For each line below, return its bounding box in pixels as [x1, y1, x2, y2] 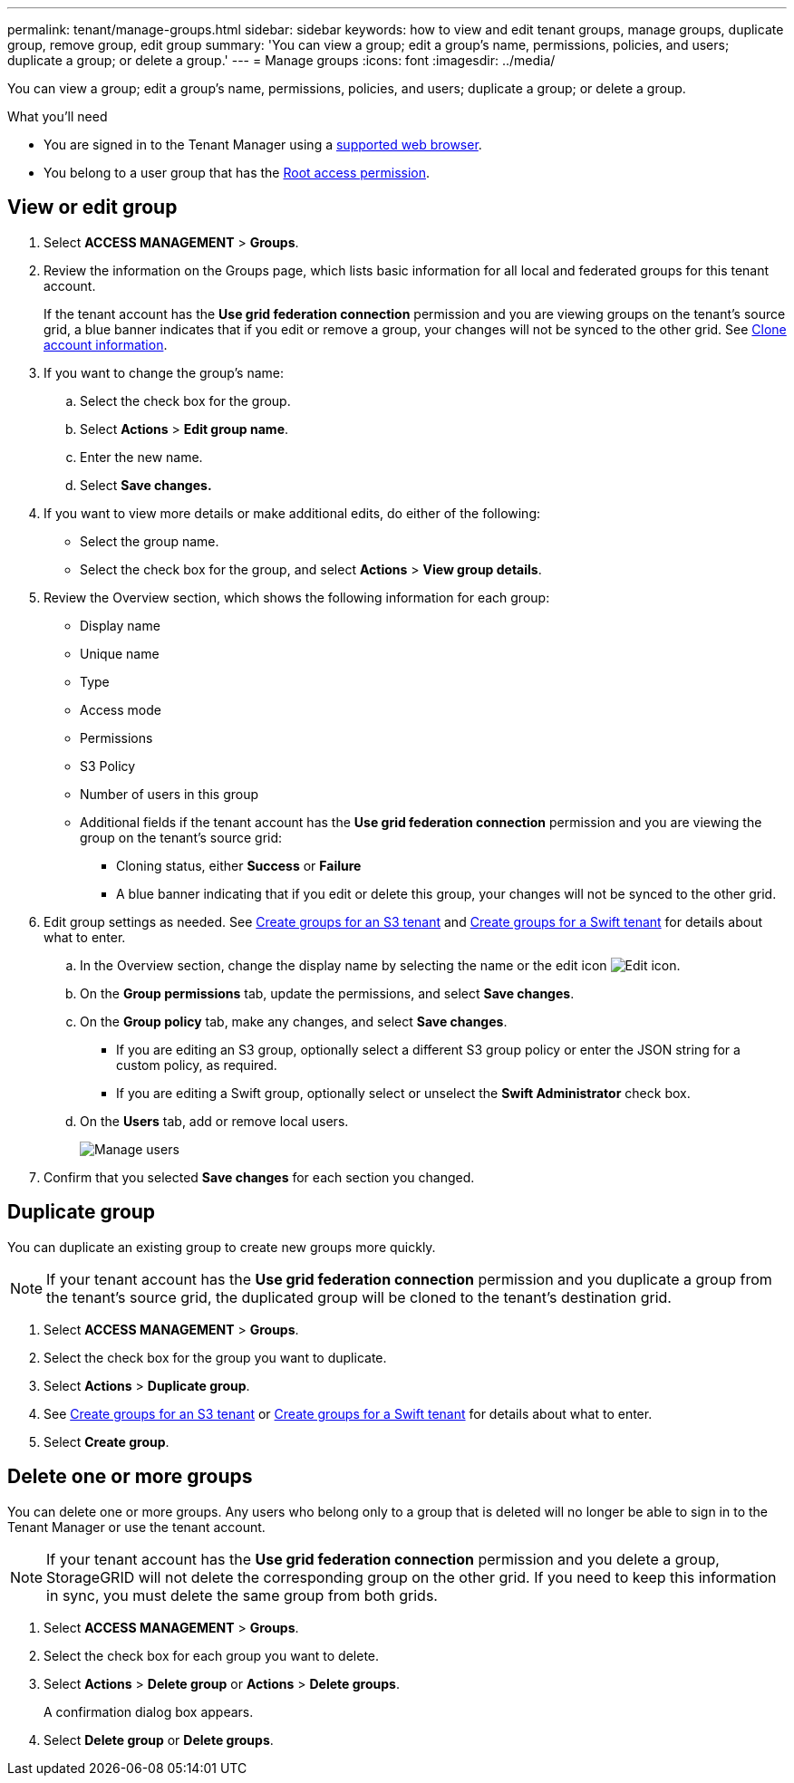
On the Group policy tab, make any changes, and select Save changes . [80, 1013, 508, 1029]
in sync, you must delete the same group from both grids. [46, 1585, 438, 1605]
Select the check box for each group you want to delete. [44, 1647, 380, 1663]
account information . [44, 336, 168, 352]
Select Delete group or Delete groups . [44, 1731, 274, 1748]
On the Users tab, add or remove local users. [80, 1113, 349, 1129]
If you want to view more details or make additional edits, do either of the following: [44, 505, 541, 521]
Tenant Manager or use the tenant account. [7, 1518, 266, 1535]
